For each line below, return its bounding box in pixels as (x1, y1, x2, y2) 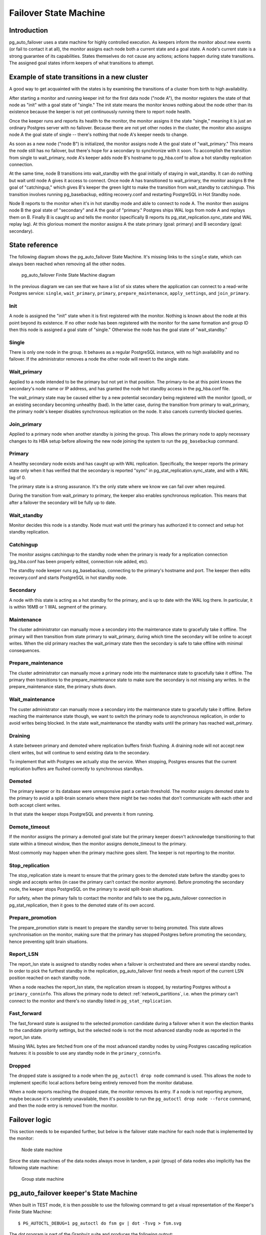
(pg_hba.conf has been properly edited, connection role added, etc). (9, 558, 149, 564)
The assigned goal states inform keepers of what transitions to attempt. (9, 60, 155, 66)
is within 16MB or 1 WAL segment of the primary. (9, 604, 107, 610)
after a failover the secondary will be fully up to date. (9, 499, 116, 505)
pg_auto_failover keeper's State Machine (9, 1189, 138, 1197)
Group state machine (21, 1176, 64, 1182)
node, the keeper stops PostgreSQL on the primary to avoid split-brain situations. (9, 886, 174, 892)
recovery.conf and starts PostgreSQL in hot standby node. (9, 575, 128, 580)
